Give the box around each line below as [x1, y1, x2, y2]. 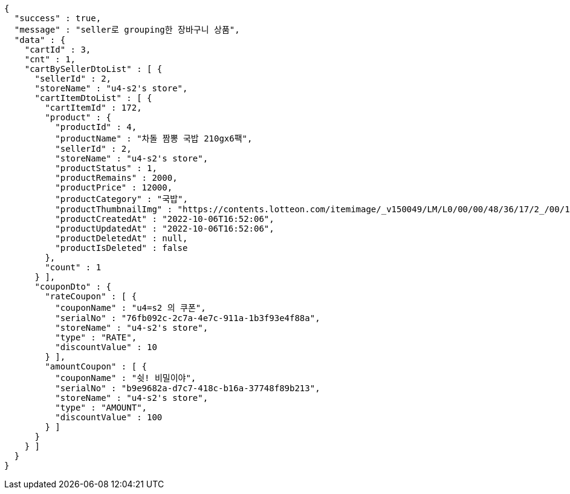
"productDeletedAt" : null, [55, 233, 188, 243]
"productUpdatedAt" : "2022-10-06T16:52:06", [55, 224, 274, 233]
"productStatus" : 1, [55, 163, 157, 173]
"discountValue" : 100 [55, 412, 163, 422]
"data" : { [14, 35, 66, 45]
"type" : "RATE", [55, 333, 137, 342]
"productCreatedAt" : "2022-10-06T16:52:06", [55, 214, 274, 224]
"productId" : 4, [55, 122, 137, 132]
